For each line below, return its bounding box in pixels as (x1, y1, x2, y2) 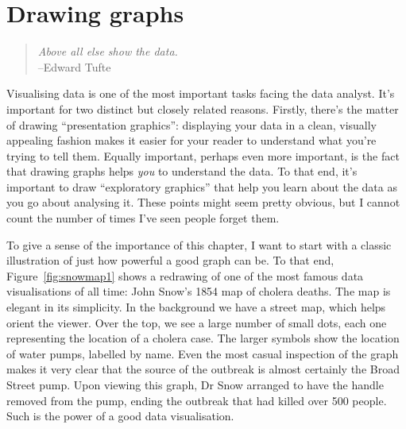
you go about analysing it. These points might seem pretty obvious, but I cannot (6, 194, 400, 211)
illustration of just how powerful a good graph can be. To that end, (6, 252, 334, 269)
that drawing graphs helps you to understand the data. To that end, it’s (6, 163, 358, 180)
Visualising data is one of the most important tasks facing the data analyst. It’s (6, 85, 395, 102)
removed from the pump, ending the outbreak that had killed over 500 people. (6, 392, 387, 408)
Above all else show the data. (37, 43, 178, 60)
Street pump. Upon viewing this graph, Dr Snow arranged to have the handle (6, 377, 384, 392)
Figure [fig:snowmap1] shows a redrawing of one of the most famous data (6, 267, 364, 284)
